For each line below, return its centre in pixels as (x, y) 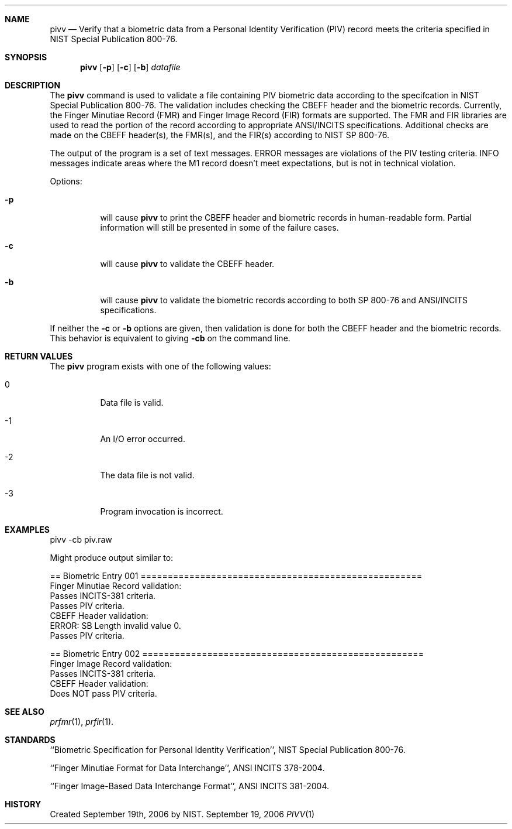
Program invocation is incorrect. (162, 511)
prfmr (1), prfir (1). (82, 722)
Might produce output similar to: (112, 558)
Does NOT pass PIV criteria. (103, 693)
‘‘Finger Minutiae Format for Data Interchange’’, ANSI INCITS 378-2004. (187, 768)
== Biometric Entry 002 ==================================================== (237, 654)
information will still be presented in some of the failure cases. (219, 227)
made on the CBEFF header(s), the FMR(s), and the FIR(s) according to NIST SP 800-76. (219, 135)
